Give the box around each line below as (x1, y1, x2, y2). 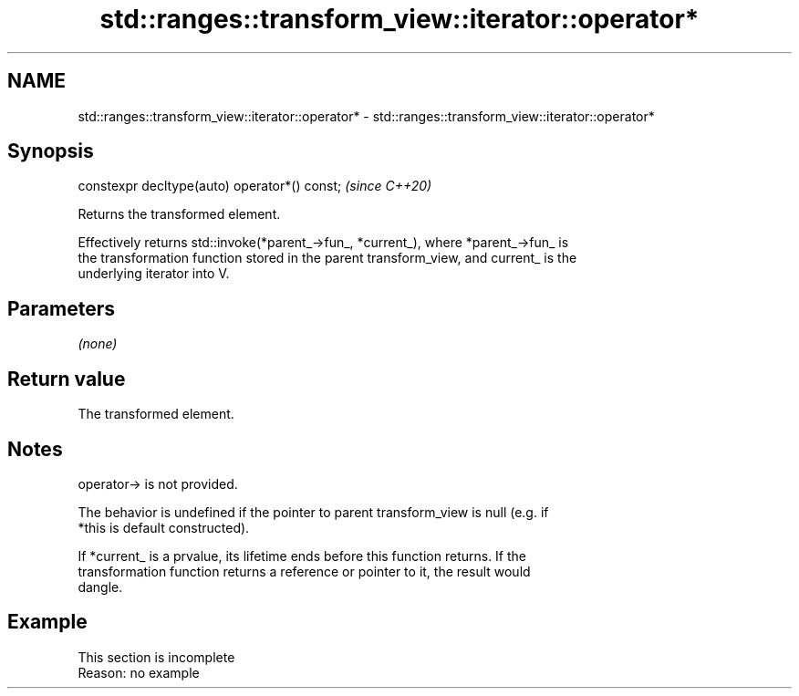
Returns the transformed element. (78, 206, 281, 223)
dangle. (78, 578, 123, 595)
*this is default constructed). (78, 519, 250, 535)
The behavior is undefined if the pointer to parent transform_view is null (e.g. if (78, 504, 549, 520)
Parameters (7, 296, 115, 320)
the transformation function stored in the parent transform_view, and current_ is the (78, 250, 577, 266)
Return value (7, 367, 126, 390)
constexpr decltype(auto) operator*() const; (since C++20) (78, 178, 432, 194)
